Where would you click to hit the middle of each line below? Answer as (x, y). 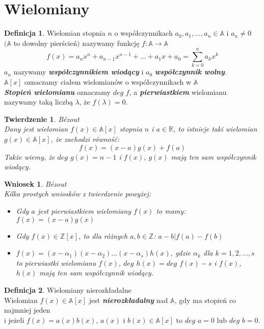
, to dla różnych (103, 235)
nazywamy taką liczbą (38, 102)
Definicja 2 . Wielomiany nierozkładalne (68, 289)
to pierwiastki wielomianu (56, 262)
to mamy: (171, 210)
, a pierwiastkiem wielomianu (178, 92)
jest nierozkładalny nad (128, 300)
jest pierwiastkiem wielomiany (85, 210)
